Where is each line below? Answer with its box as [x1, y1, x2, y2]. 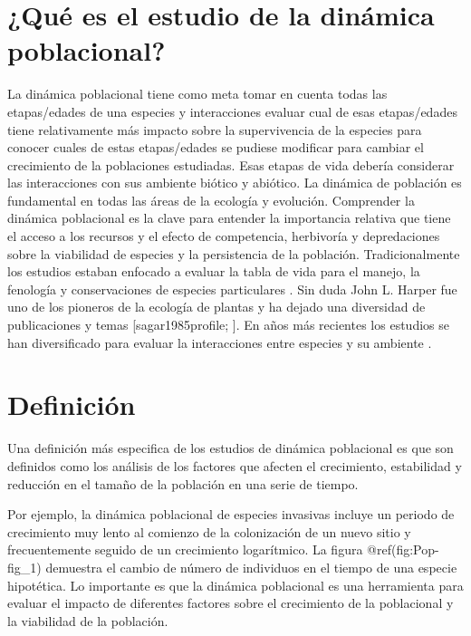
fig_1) [7, 557, 42, 576]
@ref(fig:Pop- [367, 540, 439, 559]
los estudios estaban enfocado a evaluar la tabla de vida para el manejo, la [7, 262, 420, 281]
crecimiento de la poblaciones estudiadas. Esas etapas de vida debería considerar [7, 155, 455, 174]
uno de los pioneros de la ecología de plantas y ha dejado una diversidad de [7, 297, 426, 316]
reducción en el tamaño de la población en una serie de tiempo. [7, 474, 359, 493]
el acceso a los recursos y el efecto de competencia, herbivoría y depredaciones [7, 226, 440, 246]
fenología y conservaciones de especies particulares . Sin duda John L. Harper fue [7, 279, 457, 298]
